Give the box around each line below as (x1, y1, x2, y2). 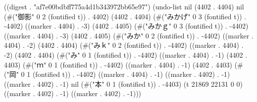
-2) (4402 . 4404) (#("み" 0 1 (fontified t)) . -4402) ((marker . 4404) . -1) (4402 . (4, 49, 248, 60)
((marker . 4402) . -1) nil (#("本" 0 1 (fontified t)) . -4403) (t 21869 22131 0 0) (4, 78, 243, 89)
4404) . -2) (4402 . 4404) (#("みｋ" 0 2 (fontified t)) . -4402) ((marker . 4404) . (4, 40, 244, 50)
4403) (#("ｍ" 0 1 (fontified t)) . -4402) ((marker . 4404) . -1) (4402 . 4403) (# (4, 59, 243, 69)
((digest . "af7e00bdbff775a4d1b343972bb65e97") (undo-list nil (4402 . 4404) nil (4, 1, 244, 11)
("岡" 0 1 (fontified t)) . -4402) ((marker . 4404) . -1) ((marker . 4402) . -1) (4, 69, 230, 79)
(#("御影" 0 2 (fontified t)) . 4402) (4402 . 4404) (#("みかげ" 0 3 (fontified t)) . (4, 11, 247, 21)
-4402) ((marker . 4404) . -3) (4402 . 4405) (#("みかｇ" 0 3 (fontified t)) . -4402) (4, 21, 249, 31)
